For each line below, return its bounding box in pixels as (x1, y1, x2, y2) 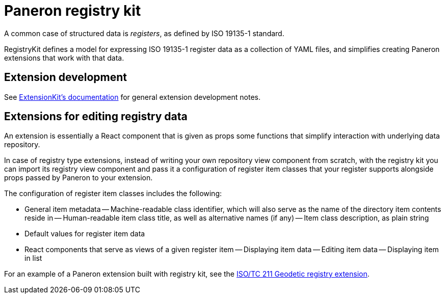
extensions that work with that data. (4, 53, 124, 62)
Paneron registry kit (4, 2, 141, 19)
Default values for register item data (24, 229, 145, 238)
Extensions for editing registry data (4, 110, 188, 123)
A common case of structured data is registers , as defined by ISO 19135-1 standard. (4, 29, 284, 38)
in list (24, 254, 42, 263)
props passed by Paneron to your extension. (4, 173, 153, 182)
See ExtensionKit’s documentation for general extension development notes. (4, 92, 260, 101)
